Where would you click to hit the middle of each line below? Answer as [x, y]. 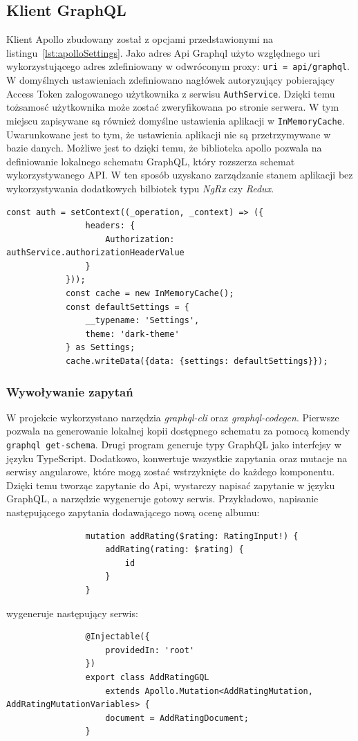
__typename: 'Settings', [142, 321]
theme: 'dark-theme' [132, 334]
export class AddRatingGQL [147, 678]
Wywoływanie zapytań [70, 391]
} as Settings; [100, 348]
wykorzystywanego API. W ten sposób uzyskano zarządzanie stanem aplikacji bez [180, 175]
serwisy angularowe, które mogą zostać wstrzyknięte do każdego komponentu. [171, 472]
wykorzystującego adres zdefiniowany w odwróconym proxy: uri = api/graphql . [178, 66]
